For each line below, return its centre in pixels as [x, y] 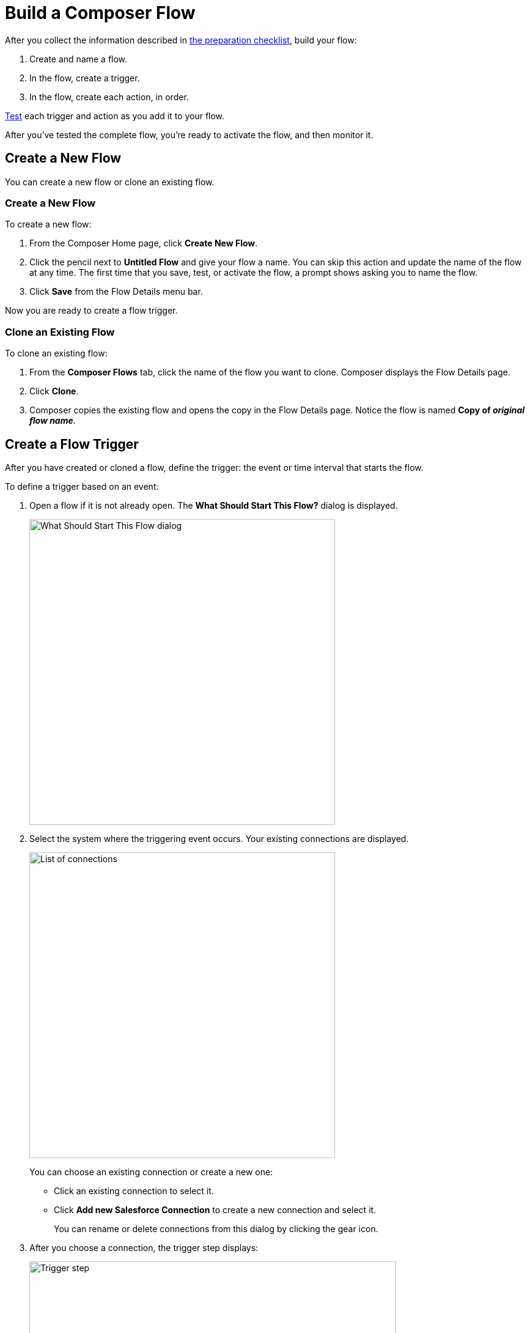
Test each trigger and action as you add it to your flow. [115, 116]
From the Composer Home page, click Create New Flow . [144, 243]
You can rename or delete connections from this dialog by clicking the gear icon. [216, 1228]
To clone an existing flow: [56, 353]
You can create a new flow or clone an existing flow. [110, 182]
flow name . [53, 421]
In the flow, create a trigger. [85, 78]
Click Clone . [54, 391]
